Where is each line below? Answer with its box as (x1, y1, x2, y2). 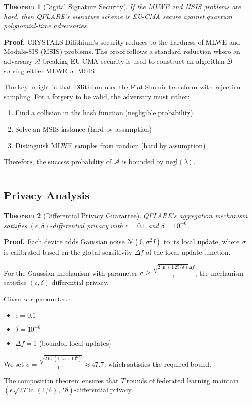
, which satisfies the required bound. (104, 358, 211, 369)
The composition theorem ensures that (4, 375, 119, 385)
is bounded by (122, 157, 164, 167)
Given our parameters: (4, 293, 71, 303)
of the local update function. (146, 247, 231, 257)
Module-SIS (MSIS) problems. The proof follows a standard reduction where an (4, 46, 240, 56)
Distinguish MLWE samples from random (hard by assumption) (15, 140, 205, 150)
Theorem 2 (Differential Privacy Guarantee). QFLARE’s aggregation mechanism (4, 210, 248, 220)
